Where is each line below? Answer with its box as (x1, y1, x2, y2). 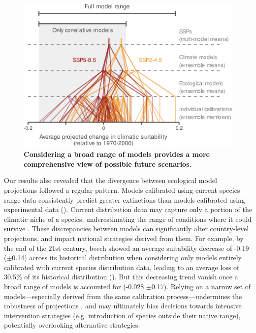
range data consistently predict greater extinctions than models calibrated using (4, 194, 245, 205)
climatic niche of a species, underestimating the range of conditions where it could (4, 213, 252, 224)
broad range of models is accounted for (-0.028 (4, 281, 144, 291)
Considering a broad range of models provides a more (24, 149, 210, 159)
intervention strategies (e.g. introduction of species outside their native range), (4, 310, 241, 320)
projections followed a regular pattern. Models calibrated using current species (4, 185, 240, 195)
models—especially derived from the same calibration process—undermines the (4, 291, 242, 301)
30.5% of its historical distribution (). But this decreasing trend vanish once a (4, 272, 238, 282)
